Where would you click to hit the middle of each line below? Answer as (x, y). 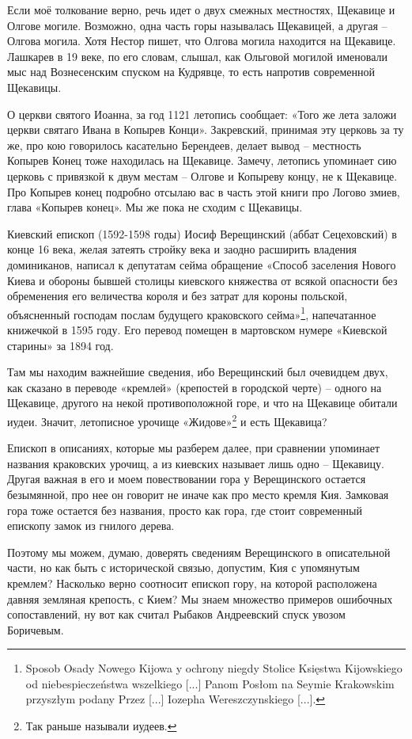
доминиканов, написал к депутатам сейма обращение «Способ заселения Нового (202, 264)
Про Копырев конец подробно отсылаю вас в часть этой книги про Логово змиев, (204, 191)
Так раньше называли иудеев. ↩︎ (101, 726)
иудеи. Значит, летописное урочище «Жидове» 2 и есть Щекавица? (167, 420)
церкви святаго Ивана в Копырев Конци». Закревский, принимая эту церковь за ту (206, 130)
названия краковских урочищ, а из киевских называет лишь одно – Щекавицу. (196, 463)
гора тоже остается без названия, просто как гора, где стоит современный (185, 510)
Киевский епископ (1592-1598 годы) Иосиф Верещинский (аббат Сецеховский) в (202, 233)
